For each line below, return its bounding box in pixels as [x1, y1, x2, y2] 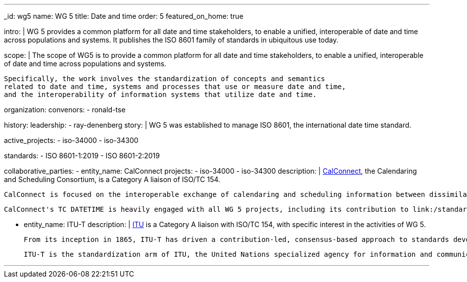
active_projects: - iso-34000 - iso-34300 [4, 136, 139, 144]
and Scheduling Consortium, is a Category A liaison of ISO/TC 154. [4, 175, 221, 184]
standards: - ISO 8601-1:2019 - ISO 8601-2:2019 [4, 151, 160, 160]
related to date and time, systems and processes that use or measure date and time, [4, 83, 346, 91]
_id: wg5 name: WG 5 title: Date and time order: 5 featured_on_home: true [4, 12, 243, 20]
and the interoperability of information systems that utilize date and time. [4, 91, 317, 98]
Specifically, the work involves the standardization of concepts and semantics [4, 75, 326, 83]
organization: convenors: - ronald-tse [4, 105, 126, 114]
